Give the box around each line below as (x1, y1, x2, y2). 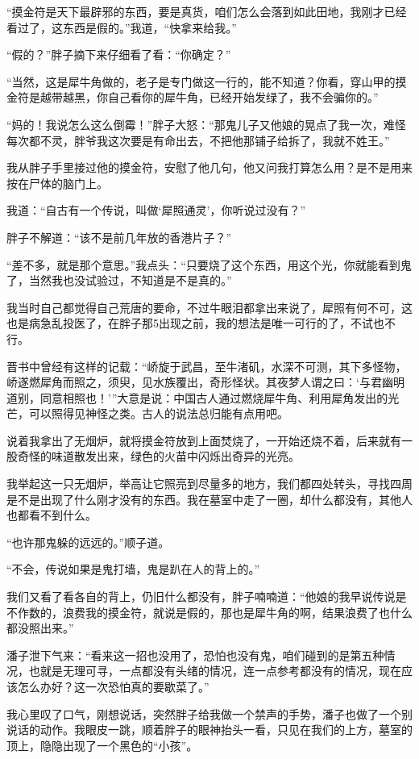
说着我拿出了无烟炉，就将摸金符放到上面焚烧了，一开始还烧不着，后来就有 (6, 432, 401, 448)
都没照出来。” (6, 619, 74, 636)
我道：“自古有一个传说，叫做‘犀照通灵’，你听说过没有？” (6, 202, 305, 219)
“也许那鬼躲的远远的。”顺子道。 (6, 533, 170, 550)
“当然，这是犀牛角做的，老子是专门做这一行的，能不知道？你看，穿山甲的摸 (6, 73, 407, 90)
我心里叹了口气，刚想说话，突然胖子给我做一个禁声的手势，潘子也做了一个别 (6, 705, 413, 722)
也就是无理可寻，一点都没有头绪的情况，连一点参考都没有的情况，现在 (28, 662, 401, 679)
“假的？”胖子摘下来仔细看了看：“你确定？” (6, 46, 231, 63)
